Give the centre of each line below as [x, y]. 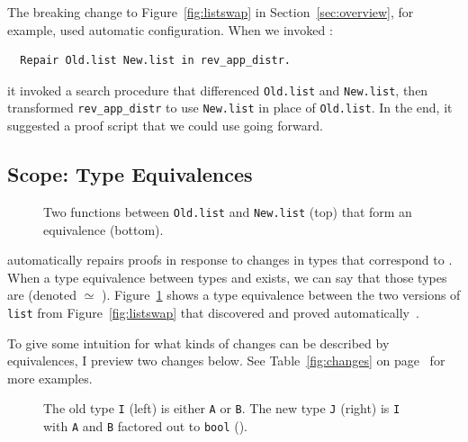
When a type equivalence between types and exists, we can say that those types [227, 277]
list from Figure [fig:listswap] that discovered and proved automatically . [213, 312]
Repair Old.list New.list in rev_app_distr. [155, 61]
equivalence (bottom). [103, 229]
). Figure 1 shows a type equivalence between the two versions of [281, 295]
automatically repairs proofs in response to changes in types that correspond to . [230, 260]
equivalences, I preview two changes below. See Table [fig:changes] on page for [226, 361]
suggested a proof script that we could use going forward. [165, 126]
